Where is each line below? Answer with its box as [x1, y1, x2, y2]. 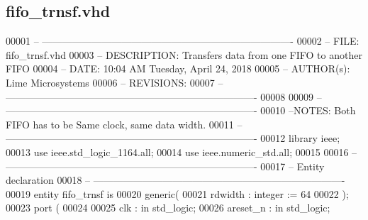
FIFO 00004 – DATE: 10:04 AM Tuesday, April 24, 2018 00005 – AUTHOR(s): [6, 61, 350, 76]
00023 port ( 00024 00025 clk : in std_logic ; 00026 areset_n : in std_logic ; [6, 200, 330, 215]
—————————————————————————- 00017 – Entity [6, 158, 325, 173]
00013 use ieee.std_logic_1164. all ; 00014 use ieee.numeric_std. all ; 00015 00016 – [6, 144, 357, 159]
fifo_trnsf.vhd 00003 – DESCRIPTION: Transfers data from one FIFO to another [6, 47, 362, 62]
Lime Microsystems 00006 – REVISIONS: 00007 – [6, 75, 223, 89]
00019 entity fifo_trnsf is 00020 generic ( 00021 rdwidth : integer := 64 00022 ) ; [6, 186, 349, 201]
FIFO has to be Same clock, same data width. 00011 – [6, 116, 242, 131]
